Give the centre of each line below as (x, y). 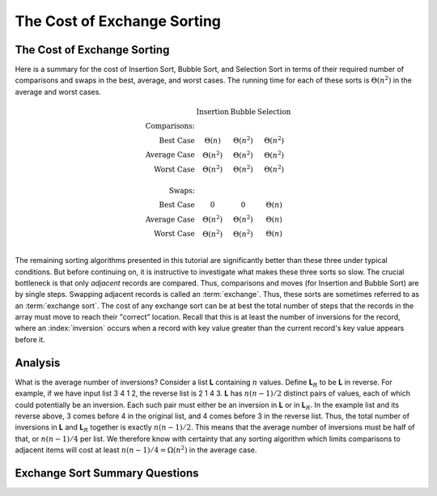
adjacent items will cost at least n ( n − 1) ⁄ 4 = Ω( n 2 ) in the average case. (136, 449)
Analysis (38, 363)
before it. (30, 339)
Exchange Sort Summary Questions (107, 473)
